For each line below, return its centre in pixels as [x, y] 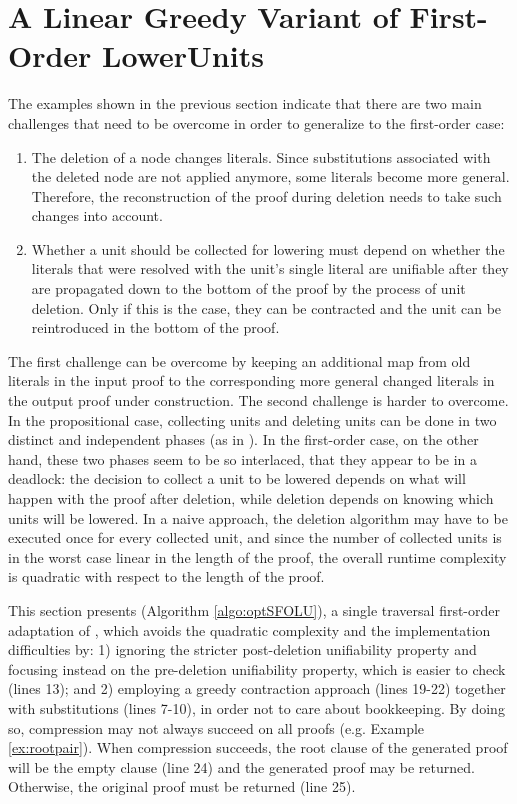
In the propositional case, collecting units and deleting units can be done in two [252, 419]
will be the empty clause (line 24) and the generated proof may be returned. [241, 766]
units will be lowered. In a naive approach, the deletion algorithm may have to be [258, 517]
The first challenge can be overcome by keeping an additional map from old [239, 360]
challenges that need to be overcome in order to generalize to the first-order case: [256, 122]
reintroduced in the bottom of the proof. [155, 327]
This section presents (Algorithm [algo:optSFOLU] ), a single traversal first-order [254, 609]
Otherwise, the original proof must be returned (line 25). [182, 786]
